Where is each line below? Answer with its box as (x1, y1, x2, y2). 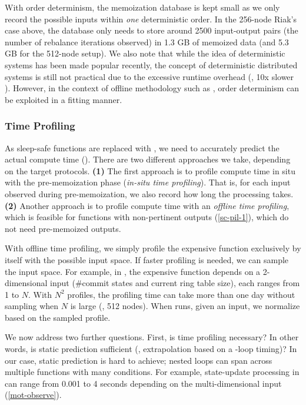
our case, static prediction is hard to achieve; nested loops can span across (5, 354, 272, 366)
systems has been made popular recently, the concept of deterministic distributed (5, 58, 298, 71)
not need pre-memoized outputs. (5, 222, 121, 234)
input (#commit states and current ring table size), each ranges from (50, 277, 300, 289)
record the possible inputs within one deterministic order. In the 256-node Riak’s (5, 12, 297, 25)
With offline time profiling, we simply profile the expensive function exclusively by (5, 242, 301, 254)
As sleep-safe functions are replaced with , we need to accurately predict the (5, 141, 280, 154)
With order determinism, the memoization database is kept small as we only (5, 1, 280, 13)
